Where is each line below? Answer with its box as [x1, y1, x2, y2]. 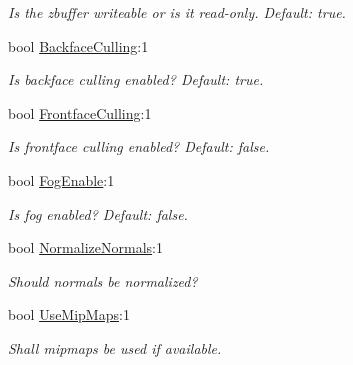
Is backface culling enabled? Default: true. [8, 69, 264, 90]
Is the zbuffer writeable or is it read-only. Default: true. [8, 2, 346, 22]
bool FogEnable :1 [8, 169, 115, 190]
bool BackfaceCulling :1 [8, 35, 149, 56]
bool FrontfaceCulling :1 [8, 102, 152, 123]
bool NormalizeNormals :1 [8, 237, 163, 258]
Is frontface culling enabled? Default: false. [8, 136, 270, 157]
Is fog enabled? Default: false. [8, 203, 188, 224]
